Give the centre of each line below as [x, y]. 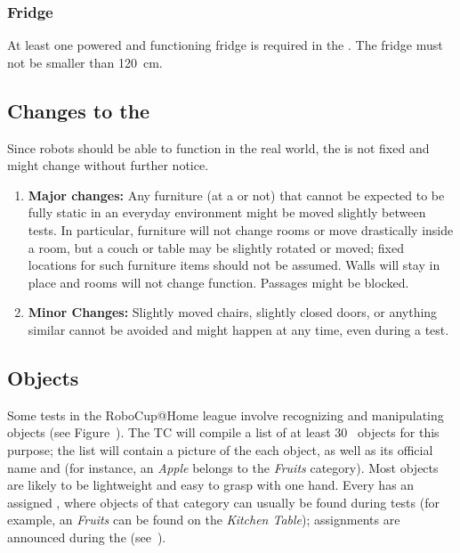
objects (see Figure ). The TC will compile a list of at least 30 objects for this [223, 432]
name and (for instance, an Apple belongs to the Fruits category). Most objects [223, 467]
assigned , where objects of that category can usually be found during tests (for [223, 502]
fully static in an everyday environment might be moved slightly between [227, 212]
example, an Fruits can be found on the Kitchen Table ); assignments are [204, 520]
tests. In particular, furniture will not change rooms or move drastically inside [241, 229]
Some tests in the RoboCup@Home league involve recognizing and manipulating [226, 415]
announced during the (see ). [87, 537]
